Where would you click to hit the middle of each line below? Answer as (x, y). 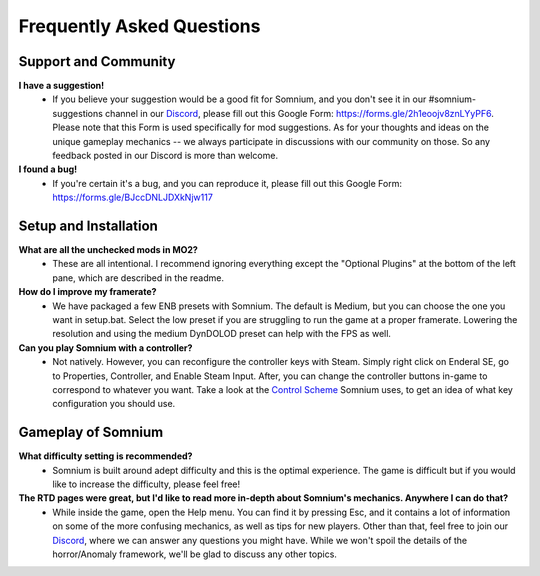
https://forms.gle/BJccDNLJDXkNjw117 (133, 197)
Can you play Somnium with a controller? (105, 347)
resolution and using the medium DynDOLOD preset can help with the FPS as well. (222, 334)
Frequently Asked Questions (139, 26)
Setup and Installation (88, 226)
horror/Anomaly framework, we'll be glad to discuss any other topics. (194, 554)
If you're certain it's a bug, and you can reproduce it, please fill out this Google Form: (227, 183)
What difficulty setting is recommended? (105, 456)
